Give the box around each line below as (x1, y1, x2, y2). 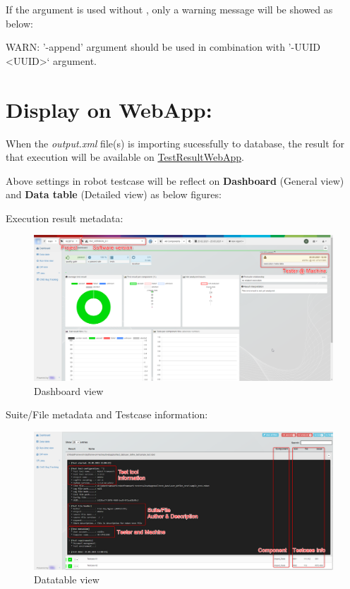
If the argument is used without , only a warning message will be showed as (6, 2, 333, 16)
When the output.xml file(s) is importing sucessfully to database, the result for (6, 135, 345, 150)
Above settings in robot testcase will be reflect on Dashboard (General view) (6, 173, 344, 188)
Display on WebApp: (6, 95, 212, 123)
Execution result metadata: (6, 210, 123, 225)
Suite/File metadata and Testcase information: (6, 407, 208, 422)
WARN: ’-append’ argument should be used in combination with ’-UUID (6, 40, 320, 54)
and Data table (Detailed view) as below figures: (6, 187, 222, 202)
